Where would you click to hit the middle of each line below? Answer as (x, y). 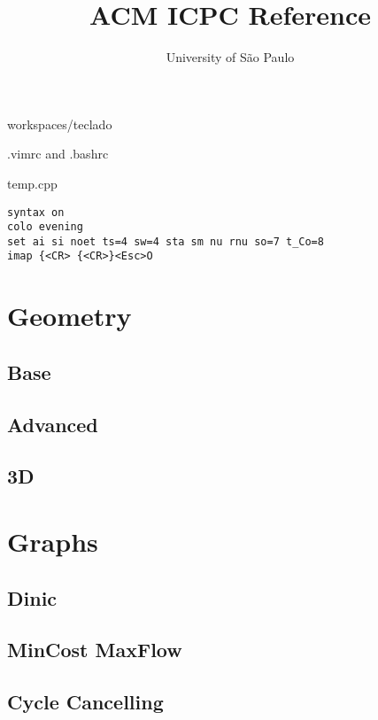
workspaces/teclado (60, 124)
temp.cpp (32, 183)
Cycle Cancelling (85, 702)
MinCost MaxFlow (95, 650)
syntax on (36, 212)
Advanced (53, 424)
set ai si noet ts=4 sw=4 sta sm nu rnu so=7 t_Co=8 (166, 241)
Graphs (53, 542)
